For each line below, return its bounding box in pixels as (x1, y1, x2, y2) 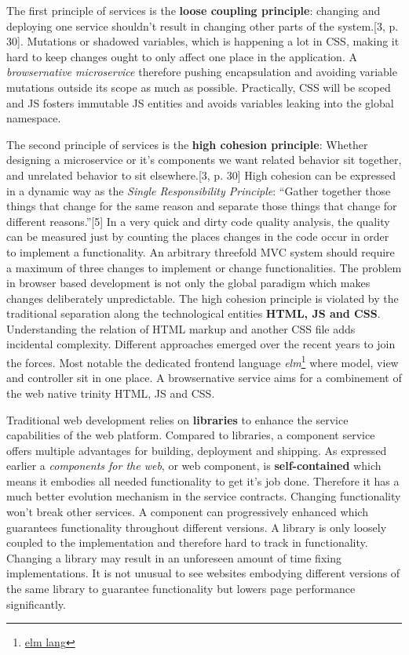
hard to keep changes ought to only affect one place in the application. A (6, 48, 357, 64)
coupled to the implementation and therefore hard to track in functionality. (6, 534, 368, 551)
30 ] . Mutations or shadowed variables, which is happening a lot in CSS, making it (6, 33, 400, 49)
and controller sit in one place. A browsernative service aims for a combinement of (6, 369, 402, 386)
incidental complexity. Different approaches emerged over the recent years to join (6, 336, 396, 352)
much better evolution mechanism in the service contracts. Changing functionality (6, 488, 401, 504)
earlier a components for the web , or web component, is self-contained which (6, 457, 382, 474)
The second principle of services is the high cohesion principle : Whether (6, 136, 368, 152)
